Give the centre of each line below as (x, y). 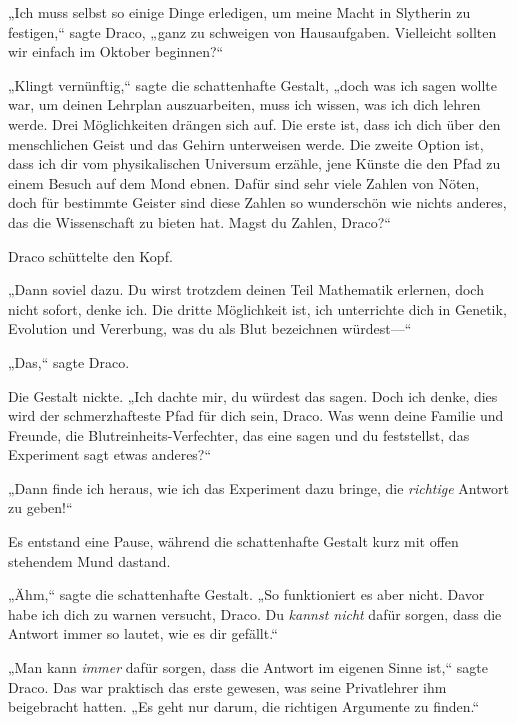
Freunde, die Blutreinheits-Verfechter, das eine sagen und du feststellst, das (239, 434)
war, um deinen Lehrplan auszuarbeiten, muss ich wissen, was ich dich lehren (244, 104)
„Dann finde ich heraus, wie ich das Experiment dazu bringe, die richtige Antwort (258, 487)
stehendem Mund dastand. (89, 560)
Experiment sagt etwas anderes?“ (110, 454)
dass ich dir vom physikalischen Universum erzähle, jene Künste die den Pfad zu (254, 163)
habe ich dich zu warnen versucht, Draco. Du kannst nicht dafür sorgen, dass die (255, 613)
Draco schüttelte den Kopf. (90, 255)
